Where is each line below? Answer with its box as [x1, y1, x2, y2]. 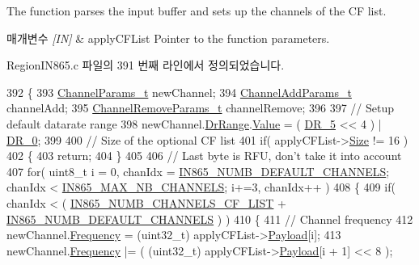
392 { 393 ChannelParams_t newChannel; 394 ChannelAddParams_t [6, 83, 352, 100]
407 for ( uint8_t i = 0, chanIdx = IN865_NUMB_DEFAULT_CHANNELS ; [6, 162, 390, 179]
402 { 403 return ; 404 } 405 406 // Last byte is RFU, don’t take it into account [6, 147, 402, 164]
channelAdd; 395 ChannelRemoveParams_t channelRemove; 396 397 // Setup [6, 99, 395, 116]
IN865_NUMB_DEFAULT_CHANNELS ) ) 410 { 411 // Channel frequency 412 [6, 210, 413, 227]
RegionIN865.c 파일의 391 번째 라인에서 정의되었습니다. [6, 57, 285, 74]
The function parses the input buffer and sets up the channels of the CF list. [6, 2, 387, 19]
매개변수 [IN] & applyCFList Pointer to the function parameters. [6, 29, 330, 46]
